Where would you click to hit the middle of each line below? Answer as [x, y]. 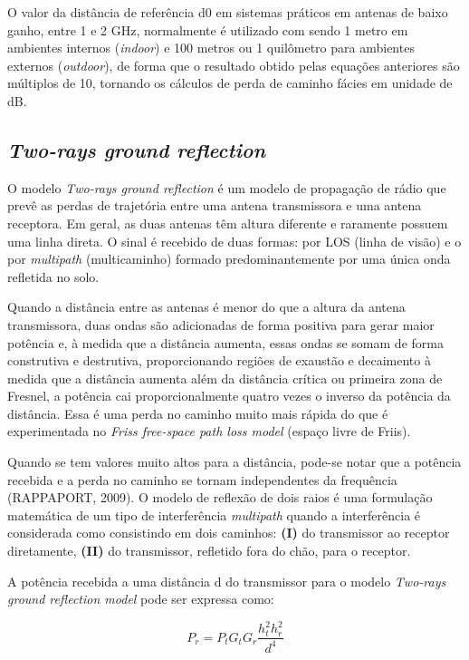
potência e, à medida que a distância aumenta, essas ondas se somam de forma [225, 342]
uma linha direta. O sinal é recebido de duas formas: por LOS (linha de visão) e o [234, 241]
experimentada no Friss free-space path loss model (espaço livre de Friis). [209, 431]
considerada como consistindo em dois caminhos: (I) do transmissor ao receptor [229, 533]
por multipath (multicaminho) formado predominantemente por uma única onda [229, 259]
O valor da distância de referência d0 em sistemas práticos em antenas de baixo [228, 12]
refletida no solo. [53, 276]
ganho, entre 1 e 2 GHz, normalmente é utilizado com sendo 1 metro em [208, 29]
